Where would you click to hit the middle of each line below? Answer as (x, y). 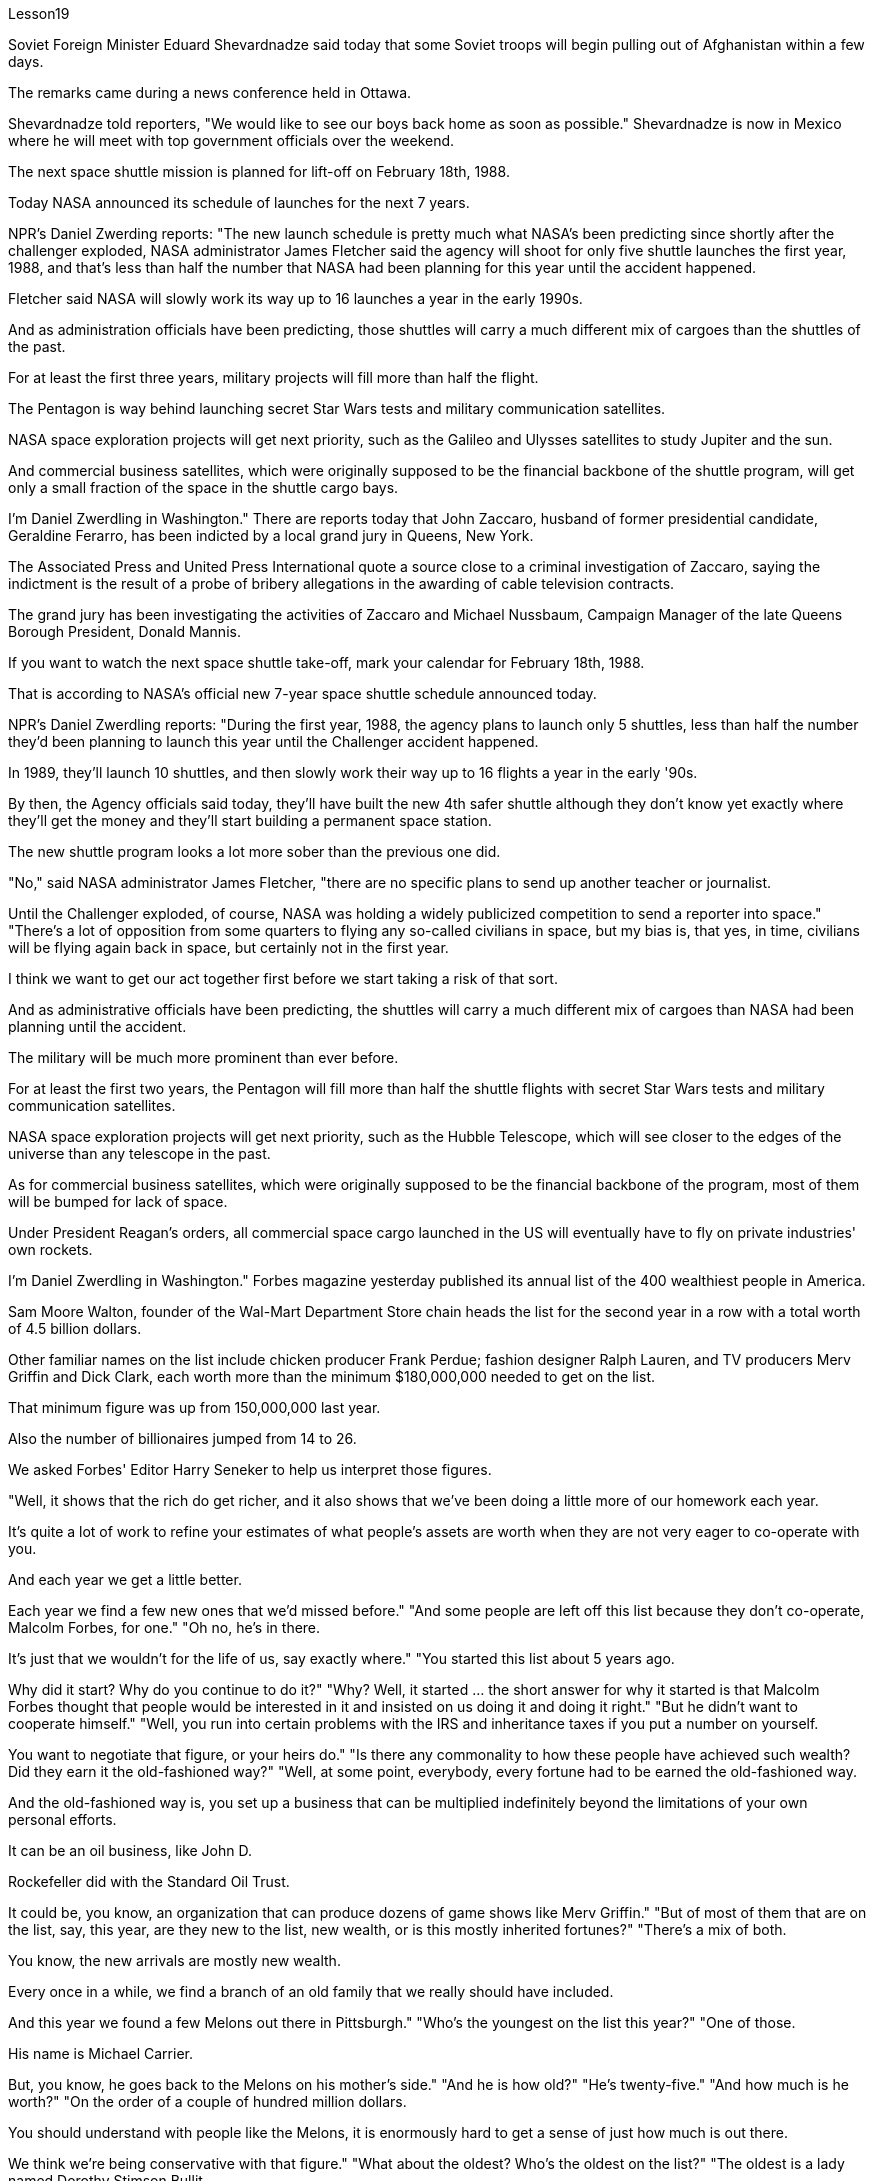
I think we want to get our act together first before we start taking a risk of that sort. (283, 978)
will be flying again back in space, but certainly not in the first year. (228, 947)
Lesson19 (39, 13)
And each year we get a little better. (125, 1579)
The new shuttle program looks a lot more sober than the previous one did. (254, 851)
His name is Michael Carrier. (100, 2053)
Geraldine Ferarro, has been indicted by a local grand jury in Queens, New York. (271, 535)
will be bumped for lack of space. (118, 1201)
